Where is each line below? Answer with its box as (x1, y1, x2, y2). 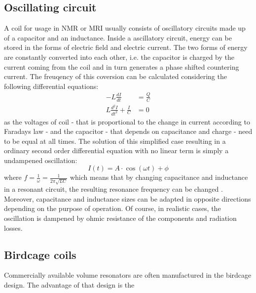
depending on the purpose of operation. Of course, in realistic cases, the (4, 203, 221, 213)
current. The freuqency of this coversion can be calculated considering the (4, 71, 227, 82)
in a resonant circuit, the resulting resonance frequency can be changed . (4, 184, 223, 194)
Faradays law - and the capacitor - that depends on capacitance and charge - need (4, 126, 253, 136)
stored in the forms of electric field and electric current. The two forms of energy (4, 42, 248, 52)
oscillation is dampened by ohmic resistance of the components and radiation (4, 212, 237, 223)
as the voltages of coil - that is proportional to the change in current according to (4, 116, 250, 126)
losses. (4, 222, 23, 233)
